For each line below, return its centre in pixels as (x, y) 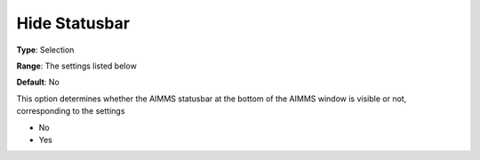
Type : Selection (45, 50)
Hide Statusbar (73, 23)
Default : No (38, 82)
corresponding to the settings (71, 111)
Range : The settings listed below (76, 66)
